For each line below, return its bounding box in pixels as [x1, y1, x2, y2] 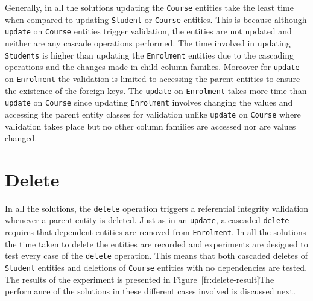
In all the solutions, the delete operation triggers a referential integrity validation [5, 201, 309, 214]
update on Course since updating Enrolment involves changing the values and [5, 96, 293, 109]
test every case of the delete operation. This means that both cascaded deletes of [5, 249, 308, 262]
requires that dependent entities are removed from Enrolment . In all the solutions [5, 226, 306, 238]
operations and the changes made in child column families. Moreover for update [5, 60, 300, 73]
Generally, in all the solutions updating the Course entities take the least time [5, 1, 294, 13]
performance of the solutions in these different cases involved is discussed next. [5, 285, 296, 297]
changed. [5, 131, 37, 144]
